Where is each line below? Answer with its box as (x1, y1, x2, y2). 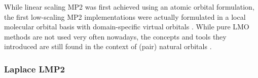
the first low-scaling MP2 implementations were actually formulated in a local (4, 11, 246, 22)
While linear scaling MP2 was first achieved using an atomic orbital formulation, (4, 2, 254, 12)
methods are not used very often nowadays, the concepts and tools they (4, 31, 227, 42)
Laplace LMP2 (4, 62, 65, 75)
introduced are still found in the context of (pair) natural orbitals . (4, 41, 212, 52)
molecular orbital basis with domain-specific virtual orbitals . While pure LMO (4, 21, 249, 32)
